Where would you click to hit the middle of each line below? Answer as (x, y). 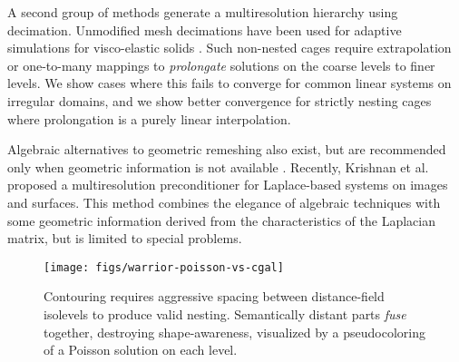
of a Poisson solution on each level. (141, 350)
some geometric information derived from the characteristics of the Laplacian (221, 220)
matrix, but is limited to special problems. (125, 238)
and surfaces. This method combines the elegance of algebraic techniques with (224, 202)
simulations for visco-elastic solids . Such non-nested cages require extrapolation (229, 48)
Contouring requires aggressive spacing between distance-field (214, 296)
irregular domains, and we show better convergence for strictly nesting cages (220, 100)
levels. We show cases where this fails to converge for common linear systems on (229, 83)
